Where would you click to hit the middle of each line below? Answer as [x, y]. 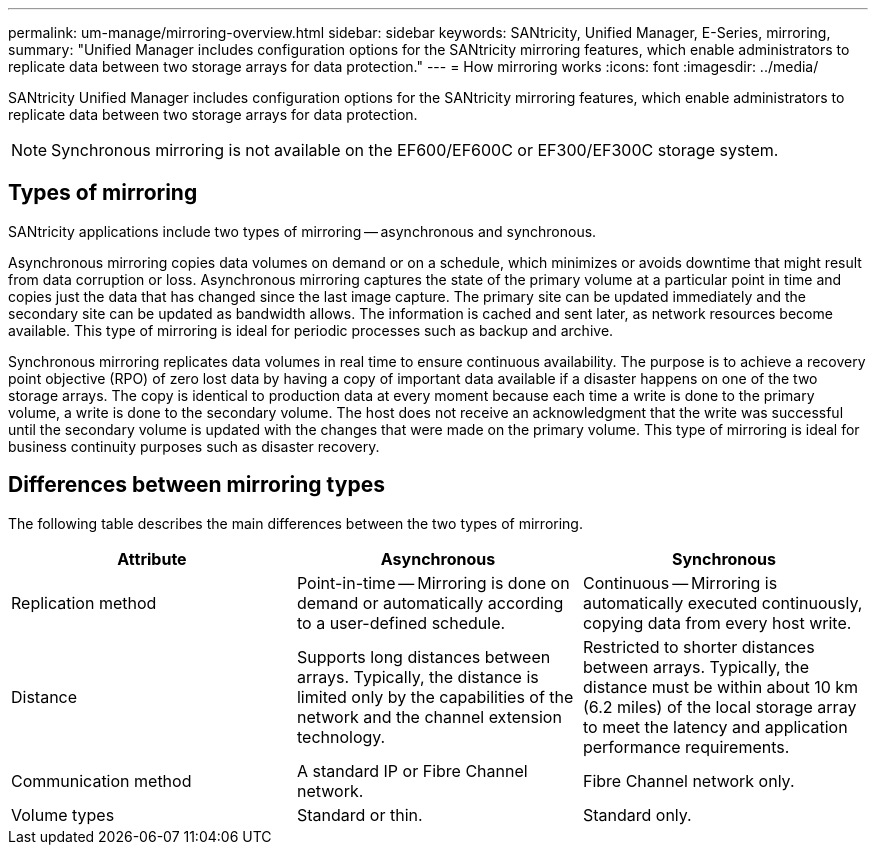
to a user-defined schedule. [401, 622]
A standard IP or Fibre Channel [412, 770]
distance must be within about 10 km [720, 686]
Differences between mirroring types [196, 485]
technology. [341, 736]
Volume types [63, 814]
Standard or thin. [359, 814]
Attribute [152, 558]
